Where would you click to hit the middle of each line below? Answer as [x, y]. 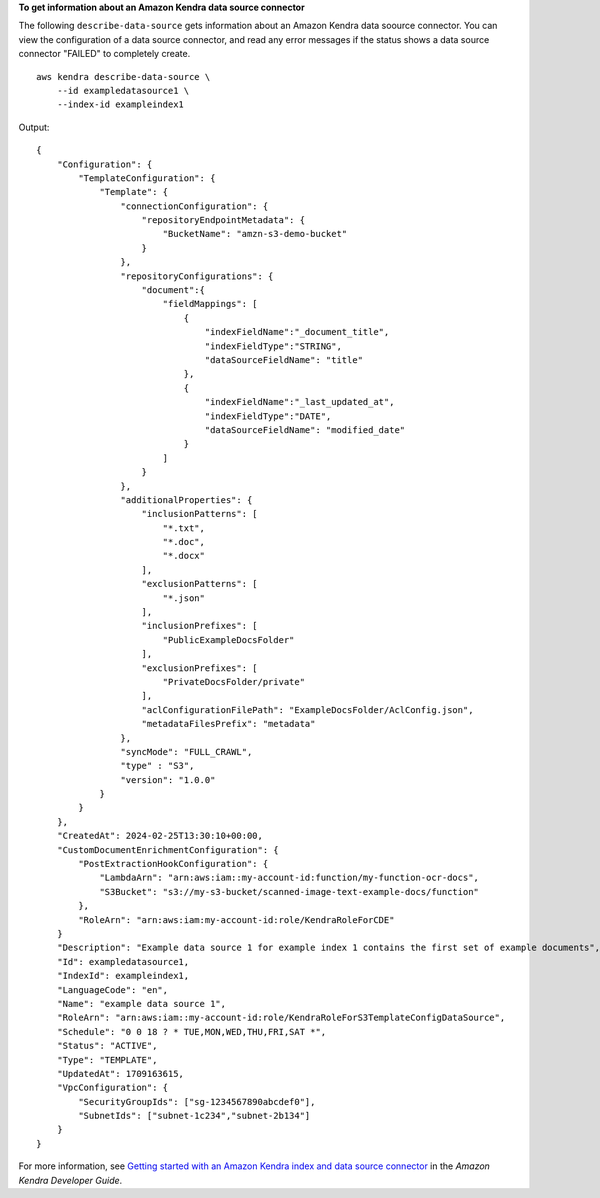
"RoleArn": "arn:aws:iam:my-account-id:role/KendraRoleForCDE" [236, 919]
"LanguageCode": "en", [112, 989]
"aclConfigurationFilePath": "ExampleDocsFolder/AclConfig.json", [307, 709]
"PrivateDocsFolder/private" [233, 681]
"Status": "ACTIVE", [107, 1046]
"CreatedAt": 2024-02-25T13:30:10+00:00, [160, 836]
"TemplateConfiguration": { [147, 178]
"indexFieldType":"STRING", [273, 346]
